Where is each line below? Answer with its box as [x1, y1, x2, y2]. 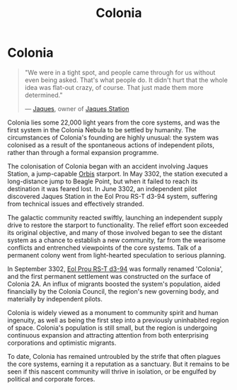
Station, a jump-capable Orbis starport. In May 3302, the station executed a [7, 169, 229, 178]
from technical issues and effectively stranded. [7, 200, 144, 208]
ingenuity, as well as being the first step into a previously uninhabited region [7, 316, 229, 324]
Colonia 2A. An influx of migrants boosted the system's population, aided [7, 280, 221, 288]
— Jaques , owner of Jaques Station [24, 104, 129, 113]
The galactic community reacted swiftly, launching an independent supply [7, 213, 223, 222]
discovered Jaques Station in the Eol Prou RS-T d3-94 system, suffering [7, 192, 218, 200]
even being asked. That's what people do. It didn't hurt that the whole [24, 76, 228, 84]
